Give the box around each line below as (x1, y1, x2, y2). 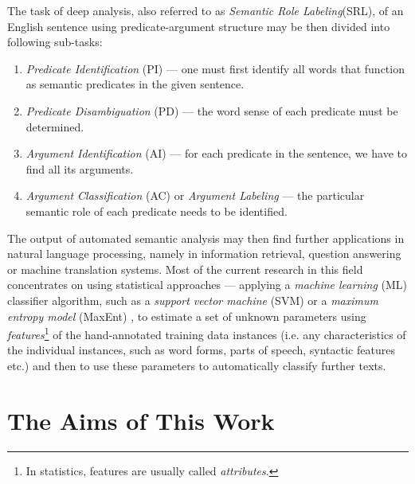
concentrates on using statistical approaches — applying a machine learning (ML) (7, 276, 408, 293)
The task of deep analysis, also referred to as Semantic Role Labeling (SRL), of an (7, 2, 404, 18)
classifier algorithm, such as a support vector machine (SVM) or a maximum (7, 291, 378, 308)
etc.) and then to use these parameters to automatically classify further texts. (7, 357, 386, 373)
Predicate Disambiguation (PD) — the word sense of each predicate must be (25, 102, 398, 119)
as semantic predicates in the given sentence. (25, 76, 245, 92)
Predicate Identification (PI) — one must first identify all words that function (25, 60, 405, 76)
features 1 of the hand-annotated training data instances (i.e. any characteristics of (7, 324, 406, 342)
